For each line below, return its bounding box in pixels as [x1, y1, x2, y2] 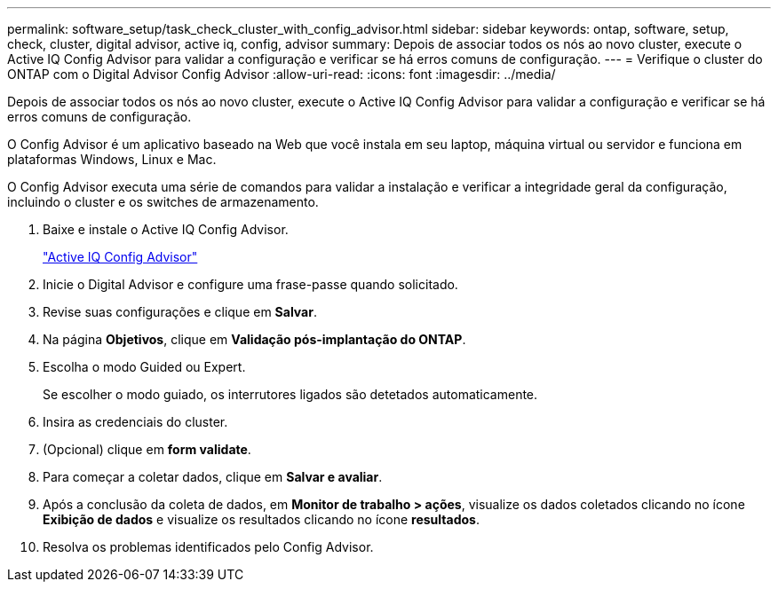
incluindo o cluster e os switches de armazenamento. [7, 194, 319, 209]
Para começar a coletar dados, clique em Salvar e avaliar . [43, 469, 383, 484]
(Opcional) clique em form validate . [43, 442, 251, 457]
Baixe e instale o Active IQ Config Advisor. [43, 222, 289, 237]
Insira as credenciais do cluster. [43, 414, 228, 429]
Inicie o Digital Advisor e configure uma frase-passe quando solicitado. [43, 277, 458, 292]
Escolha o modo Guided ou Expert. [43, 359, 246, 374]
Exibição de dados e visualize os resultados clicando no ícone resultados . [43, 512, 480, 527]
